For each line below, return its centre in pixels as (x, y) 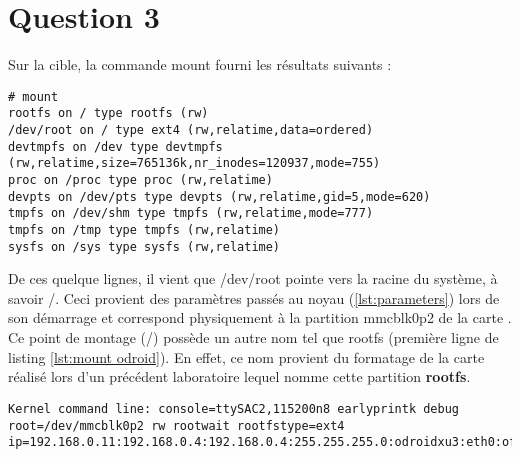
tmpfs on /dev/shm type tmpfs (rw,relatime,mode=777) (191, 213)
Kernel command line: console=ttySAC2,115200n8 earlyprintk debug (234, 408)
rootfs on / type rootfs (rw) (108, 113)
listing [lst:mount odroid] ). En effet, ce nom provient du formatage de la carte (246, 356)
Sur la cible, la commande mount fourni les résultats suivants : (200, 64)
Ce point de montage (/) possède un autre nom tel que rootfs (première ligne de (253, 337)
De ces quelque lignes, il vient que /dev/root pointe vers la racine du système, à (253, 278)
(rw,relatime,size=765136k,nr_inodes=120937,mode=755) (194, 163)
